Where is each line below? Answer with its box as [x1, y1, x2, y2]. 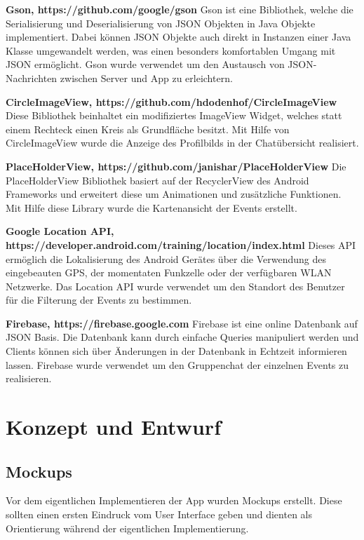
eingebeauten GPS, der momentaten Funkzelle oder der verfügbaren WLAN [6, 265, 332, 280]
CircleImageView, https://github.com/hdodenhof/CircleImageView [6, 94, 337, 109]
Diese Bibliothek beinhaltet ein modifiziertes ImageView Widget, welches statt [6, 108, 342, 123]
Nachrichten [6, 70, 58, 85]
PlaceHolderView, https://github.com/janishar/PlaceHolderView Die [6, 158, 346, 173]
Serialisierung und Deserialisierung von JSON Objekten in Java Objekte [6, 15, 316, 30]
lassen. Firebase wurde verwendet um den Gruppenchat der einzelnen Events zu [6, 357, 349, 372]
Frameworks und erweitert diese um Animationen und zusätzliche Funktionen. [6, 187, 342, 201]
